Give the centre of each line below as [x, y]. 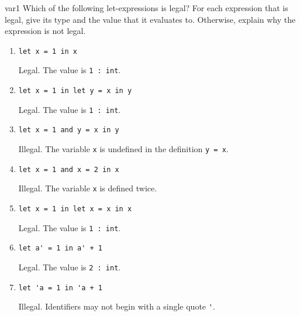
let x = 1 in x [48, 51]
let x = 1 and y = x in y [69, 130]
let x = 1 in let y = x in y [75, 91]
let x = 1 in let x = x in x [75, 209]
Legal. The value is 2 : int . [70, 267]
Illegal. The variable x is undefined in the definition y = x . [123, 149]
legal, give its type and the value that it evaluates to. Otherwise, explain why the [150, 19]
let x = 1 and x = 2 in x [69, 169]
